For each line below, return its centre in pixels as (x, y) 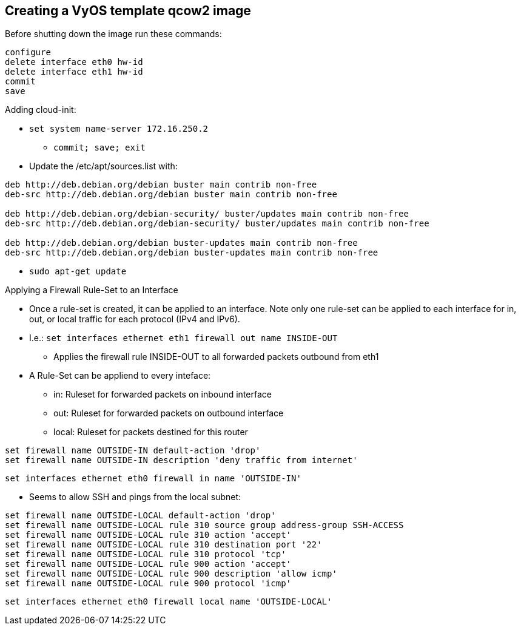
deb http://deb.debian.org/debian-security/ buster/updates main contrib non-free (207, 214)
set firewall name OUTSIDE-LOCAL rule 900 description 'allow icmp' (171, 574)
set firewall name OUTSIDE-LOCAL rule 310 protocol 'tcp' (146, 554)
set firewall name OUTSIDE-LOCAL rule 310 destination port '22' (163, 545)
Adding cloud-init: (41, 110)
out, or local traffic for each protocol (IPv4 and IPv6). (135, 319)
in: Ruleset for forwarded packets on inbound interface (163, 395)
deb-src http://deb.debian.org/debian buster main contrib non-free (171, 195)
